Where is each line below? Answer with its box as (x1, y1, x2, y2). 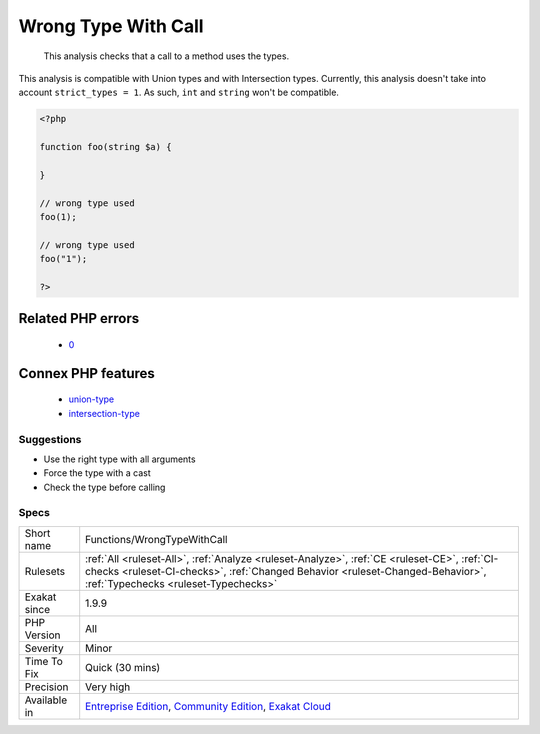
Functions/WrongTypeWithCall (85, 532, 228, 546)
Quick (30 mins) (85, 660, 161, 674)
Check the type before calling (43, 481, 166, 493)
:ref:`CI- (461, 551, 499, 565)
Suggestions (18, 432, 82, 446)
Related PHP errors (18, 310, 140, 327)
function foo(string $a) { (39, 141, 172, 153)
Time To (24, 654, 64, 668)
